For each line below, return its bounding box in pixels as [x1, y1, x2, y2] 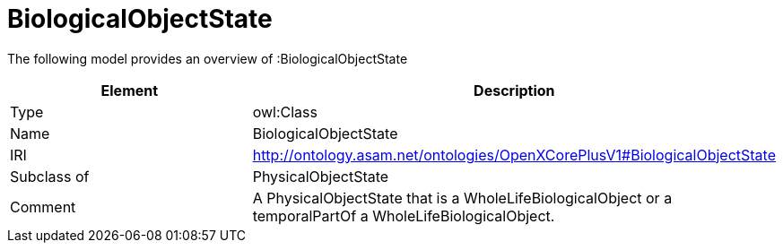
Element [100, 81, 159, 99]
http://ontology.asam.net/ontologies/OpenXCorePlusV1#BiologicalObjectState [252, 145, 776, 164]
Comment [10, 197, 76, 216]
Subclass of [10, 167, 90, 185]
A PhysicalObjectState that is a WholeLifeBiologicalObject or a [252, 188, 673, 207]
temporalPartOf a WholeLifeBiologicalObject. [252, 206, 555, 225]
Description [474, 81, 555, 99]
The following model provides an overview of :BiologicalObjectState [7, 50, 408, 66]
